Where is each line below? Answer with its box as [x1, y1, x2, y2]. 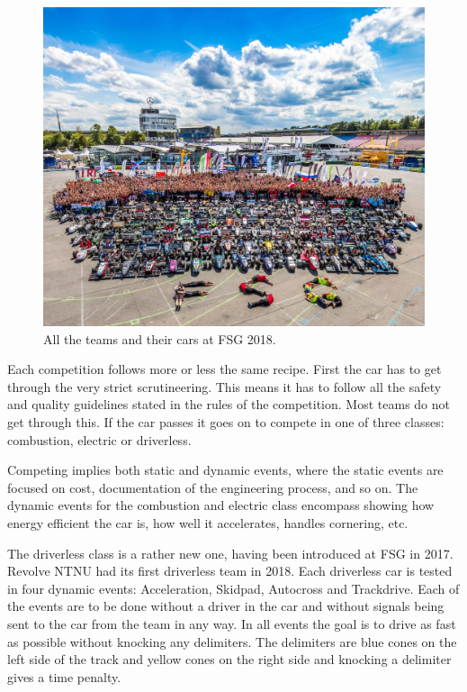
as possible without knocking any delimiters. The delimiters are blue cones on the [7, 632, 457, 651]
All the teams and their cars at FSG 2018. [43, 329, 276, 348]
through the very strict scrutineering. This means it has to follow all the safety [7, 377, 442, 396]
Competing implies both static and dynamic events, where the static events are [7, 460, 444, 479]
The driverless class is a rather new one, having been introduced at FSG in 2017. [7, 543, 454, 562]
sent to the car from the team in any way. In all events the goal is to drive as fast [7, 614, 456, 633]
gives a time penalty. [7, 667, 121, 686]
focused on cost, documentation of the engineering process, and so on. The [7, 478, 418, 496]
